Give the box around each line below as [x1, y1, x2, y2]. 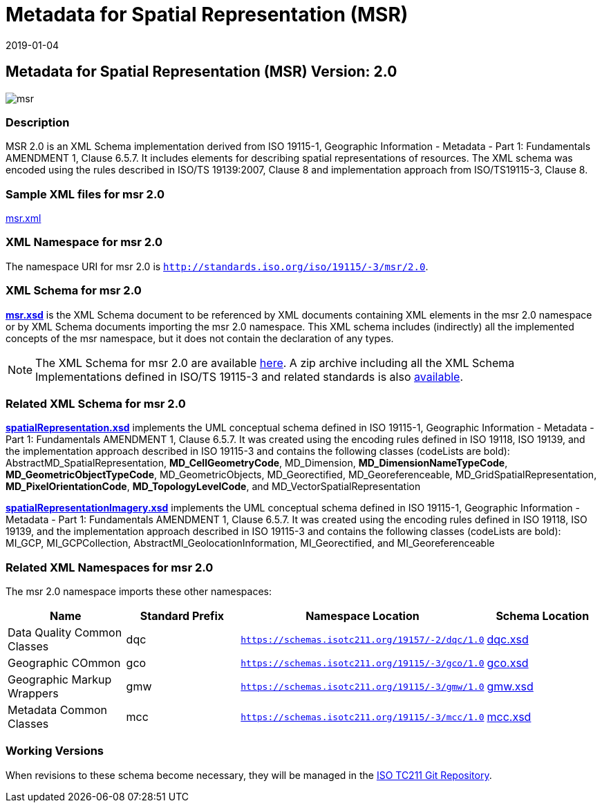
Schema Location [496, 609, 590, 623]
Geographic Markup [8, 673, 112, 687]
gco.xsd [487, 656, 529, 670]
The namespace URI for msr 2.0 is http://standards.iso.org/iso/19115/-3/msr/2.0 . [6, 260, 429, 272]
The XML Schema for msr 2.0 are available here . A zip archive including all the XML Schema [35, 355, 515, 370]
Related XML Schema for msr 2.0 [6, 396, 186, 411]
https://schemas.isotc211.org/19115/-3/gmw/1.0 [241, 681, 485, 692]
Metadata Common [8, 703, 108, 717]
